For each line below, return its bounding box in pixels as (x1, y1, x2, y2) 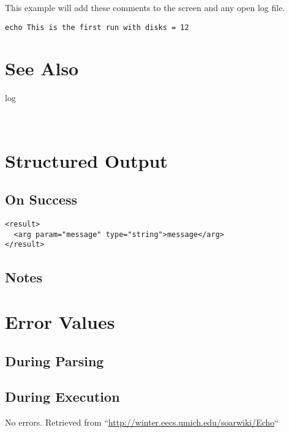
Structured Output (5, 148, 168, 173)
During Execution (5, 387, 120, 406)
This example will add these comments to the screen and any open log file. (5, 1, 285, 13)
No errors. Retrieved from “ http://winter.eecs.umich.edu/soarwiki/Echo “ (5, 416, 279, 429)
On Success (5, 190, 78, 209)
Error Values (5, 309, 115, 334)
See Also (5, 56, 79, 81)
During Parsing (5, 351, 104, 370)
